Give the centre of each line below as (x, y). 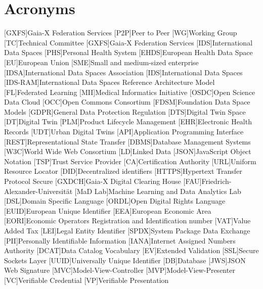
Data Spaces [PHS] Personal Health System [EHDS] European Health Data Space (128, 52)
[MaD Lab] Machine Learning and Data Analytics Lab (158, 191)
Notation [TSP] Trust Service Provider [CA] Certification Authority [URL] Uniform (130, 161)
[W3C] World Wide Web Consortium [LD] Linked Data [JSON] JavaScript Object (128, 151)
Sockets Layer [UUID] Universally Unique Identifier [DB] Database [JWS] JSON (125, 260)
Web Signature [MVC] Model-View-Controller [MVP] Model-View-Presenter (120, 270)
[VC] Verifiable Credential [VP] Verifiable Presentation (86, 280)
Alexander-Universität (38, 191)
